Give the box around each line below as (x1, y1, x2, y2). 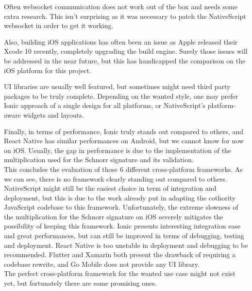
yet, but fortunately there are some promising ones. (4, 278, 157, 288)
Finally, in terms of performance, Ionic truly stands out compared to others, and (4, 126, 244, 136)
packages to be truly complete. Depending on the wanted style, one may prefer (4, 91, 238, 101)
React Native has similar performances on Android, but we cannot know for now (4, 136, 244, 146)
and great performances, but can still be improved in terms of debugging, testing (4, 230, 244, 241)
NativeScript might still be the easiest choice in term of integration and (4, 183, 217, 193)
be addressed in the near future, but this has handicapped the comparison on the (4, 55, 246, 65)
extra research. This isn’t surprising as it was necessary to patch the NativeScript (4, 11, 246, 21)
